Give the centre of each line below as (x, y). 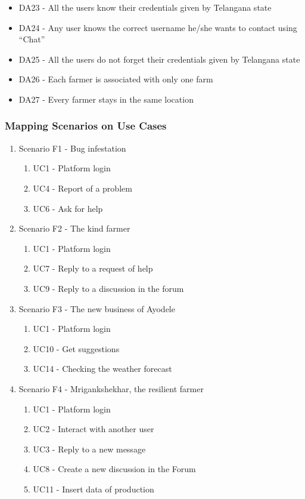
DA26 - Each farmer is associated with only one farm (116, 79)
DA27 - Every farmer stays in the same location (106, 99)
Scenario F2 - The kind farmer (74, 228)
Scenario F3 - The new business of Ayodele (97, 308)
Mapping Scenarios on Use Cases (86, 126)
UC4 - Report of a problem (83, 188)
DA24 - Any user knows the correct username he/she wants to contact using (158, 27)
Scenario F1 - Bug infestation (72, 148)
